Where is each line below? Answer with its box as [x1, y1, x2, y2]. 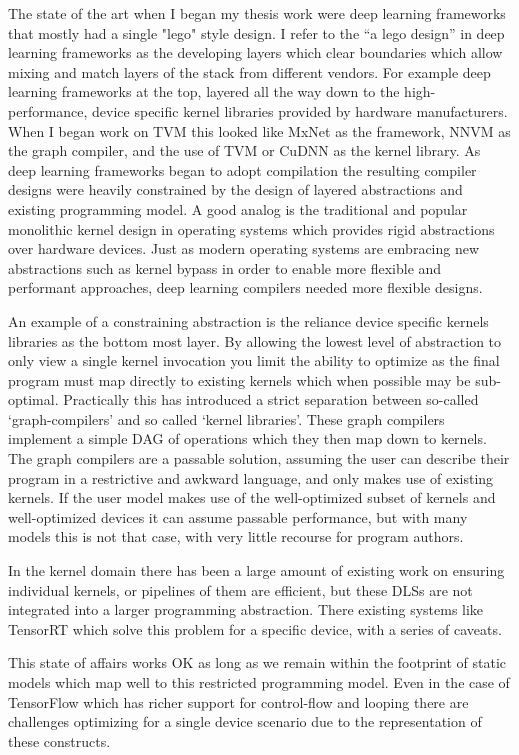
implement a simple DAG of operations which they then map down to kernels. [8, 428, 487, 449]
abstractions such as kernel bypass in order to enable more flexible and [8, 257, 442, 278]
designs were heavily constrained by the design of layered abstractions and [8, 179, 463, 200]
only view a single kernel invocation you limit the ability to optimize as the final [8, 350, 500, 371]
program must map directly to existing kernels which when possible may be [8, 369, 471, 390]
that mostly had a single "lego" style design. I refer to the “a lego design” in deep [8, 22, 505, 43]
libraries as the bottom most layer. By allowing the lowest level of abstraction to [8, 330, 502, 351]
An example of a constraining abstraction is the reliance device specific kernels [8, 310, 489, 331]
